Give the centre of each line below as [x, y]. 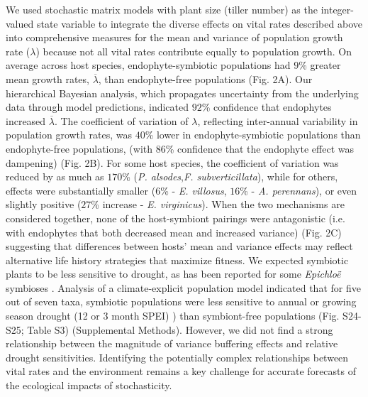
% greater [320, 65]
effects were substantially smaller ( [81, 190]
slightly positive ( [44, 204]
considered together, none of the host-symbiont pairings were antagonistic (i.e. [175, 218]
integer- [337, 9]
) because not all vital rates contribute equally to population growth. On [194, 51]
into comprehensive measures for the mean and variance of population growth [174, 37]
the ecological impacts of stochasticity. [89, 385]
